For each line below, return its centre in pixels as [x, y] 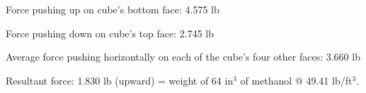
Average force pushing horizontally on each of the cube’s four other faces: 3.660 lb [183, 57]
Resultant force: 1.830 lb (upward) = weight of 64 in [120, 80]
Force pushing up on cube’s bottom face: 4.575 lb [113, 9]
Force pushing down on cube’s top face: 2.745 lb [110, 33]
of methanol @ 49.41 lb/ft [296, 80]
